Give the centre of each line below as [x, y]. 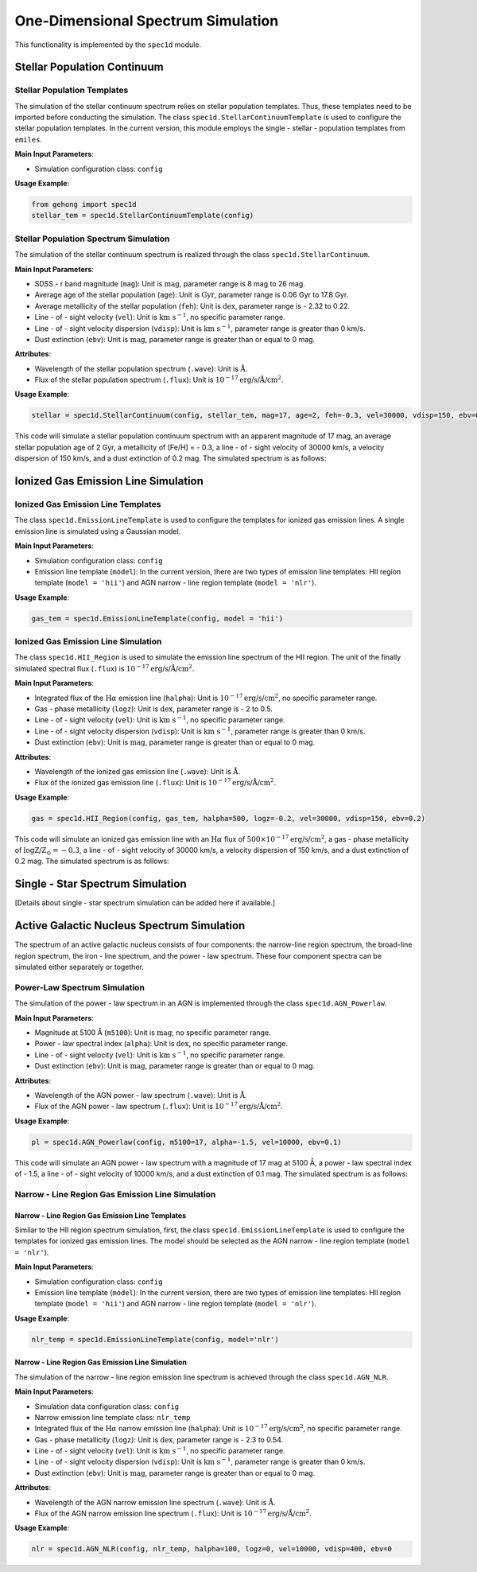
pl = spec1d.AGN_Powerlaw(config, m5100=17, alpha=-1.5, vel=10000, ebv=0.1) [186, 1142]
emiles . [29, 139]
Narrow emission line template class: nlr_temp [112, 1417]
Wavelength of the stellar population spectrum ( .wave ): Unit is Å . [141, 368]
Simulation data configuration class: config [107, 1406]
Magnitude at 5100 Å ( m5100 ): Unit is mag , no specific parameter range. [153, 1032]
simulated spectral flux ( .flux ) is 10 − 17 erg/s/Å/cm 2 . [105, 668]
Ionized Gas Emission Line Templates [88, 504]
